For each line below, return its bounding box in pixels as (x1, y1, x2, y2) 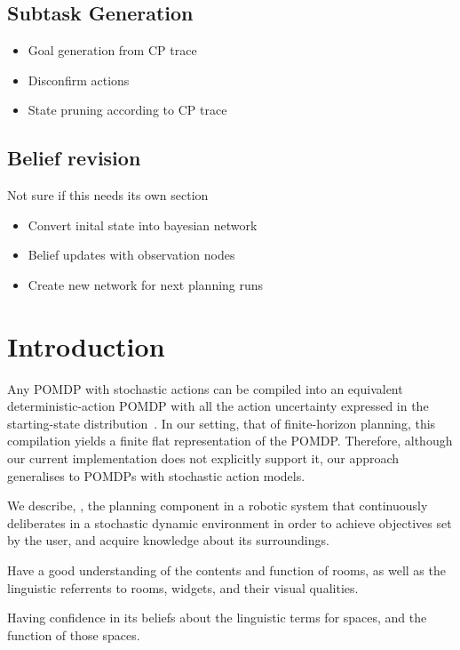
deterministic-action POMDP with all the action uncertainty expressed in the (7, 397, 429, 415)
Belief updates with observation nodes (28, 245, 235, 264)
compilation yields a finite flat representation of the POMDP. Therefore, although (7, 431, 453, 450)
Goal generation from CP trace (28, 41, 197, 60)
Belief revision (7, 144, 141, 172)
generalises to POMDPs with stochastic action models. (7, 466, 305, 485)
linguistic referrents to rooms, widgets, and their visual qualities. (7, 578, 359, 597)
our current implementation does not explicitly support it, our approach (7, 449, 400, 468)
